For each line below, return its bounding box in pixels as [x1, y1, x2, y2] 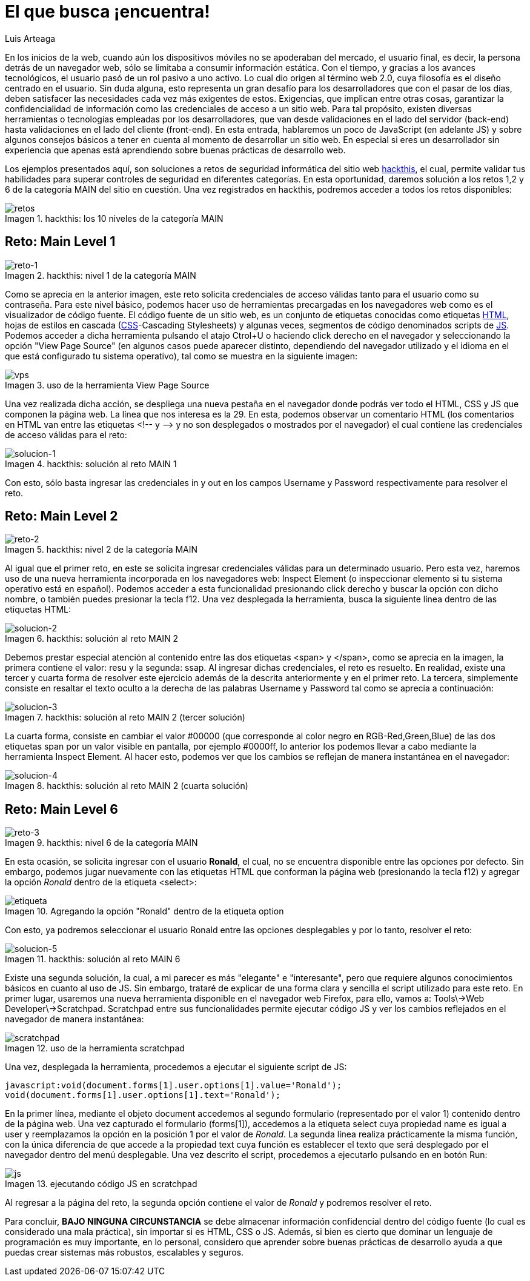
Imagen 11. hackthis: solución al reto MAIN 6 [5, 954, 181, 965]
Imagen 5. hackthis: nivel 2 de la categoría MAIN [5, 544, 198, 555]
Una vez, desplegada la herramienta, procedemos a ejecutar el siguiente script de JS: [5, 1062, 347, 1073]
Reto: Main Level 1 [5, 234, 116, 250]
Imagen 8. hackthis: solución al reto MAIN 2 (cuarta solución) [5, 780, 248, 791]
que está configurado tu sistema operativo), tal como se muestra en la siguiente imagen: [5, 350, 358, 361]
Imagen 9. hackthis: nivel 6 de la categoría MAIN [5, 837, 198, 848]
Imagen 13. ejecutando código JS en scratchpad [5, 1179, 197, 1189]
